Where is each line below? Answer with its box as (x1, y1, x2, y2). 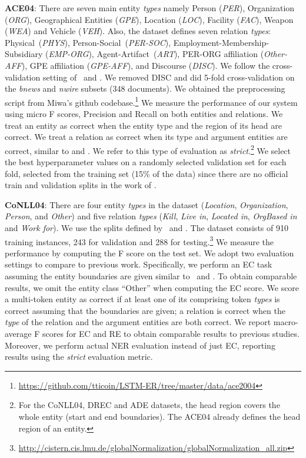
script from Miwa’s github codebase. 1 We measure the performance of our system (5, 94, 298, 108)
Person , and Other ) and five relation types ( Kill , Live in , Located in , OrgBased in (5, 210, 297, 222)
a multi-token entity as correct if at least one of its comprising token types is (5, 293, 280, 305)
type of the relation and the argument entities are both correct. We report (5, 316, 271, 328)
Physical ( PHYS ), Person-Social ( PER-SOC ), (5, 36, 171, 48)
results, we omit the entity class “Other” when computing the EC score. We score (5, 281, 300, 293)
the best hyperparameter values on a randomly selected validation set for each (5, 156, 287, 168)
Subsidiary (5, 48, 43, 60)
